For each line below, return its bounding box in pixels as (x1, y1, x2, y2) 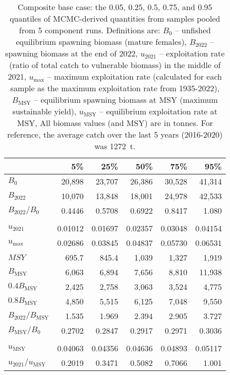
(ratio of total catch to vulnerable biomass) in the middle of (9, 59, 221, 71)
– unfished (175, 24, 211, 36)
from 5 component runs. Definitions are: (19, 24, 160, 36)
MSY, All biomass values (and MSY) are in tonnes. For (17, 117, 213, 129)
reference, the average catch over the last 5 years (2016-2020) (7, 129, 223, 140)
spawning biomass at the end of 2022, (5, 47, 138, 59)
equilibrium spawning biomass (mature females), (16, 36, 187, 47)
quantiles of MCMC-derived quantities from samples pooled (10, 13, 220, 24)
